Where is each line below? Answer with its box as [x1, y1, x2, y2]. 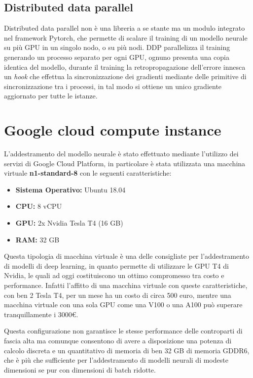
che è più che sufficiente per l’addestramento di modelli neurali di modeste [4, 355, 228, 365]
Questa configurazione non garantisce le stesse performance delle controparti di [4, 326, 243, 336]
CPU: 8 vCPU [15, 201, 62, 211]
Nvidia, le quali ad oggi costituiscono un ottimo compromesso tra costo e [4, 270, 224, 281]
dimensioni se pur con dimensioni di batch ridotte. [4, 364, 156, 375]
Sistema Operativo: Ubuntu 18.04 [15, 184, 126, 194]
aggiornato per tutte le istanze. [4, 91, 98, 101]
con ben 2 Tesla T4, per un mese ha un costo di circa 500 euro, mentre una [4, 289, 231, 300]
